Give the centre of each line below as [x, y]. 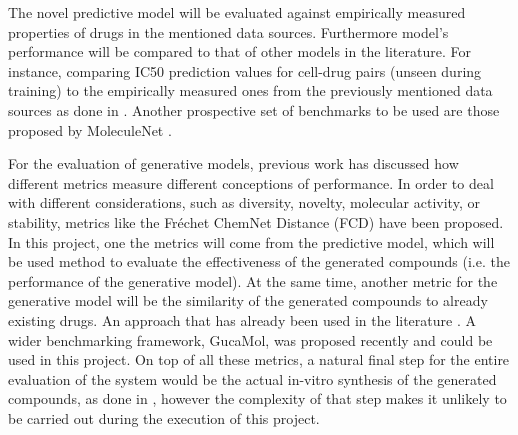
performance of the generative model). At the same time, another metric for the [253, 280]
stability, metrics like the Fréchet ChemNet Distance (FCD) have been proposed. [256, 221]
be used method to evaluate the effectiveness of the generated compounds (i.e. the [259, 261]
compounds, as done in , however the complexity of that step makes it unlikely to [257, 398]
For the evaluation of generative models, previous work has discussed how [233, 163]
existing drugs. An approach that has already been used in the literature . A [242, 319]
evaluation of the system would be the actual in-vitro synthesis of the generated [252, 378]
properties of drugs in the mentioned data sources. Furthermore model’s [228, 31]
